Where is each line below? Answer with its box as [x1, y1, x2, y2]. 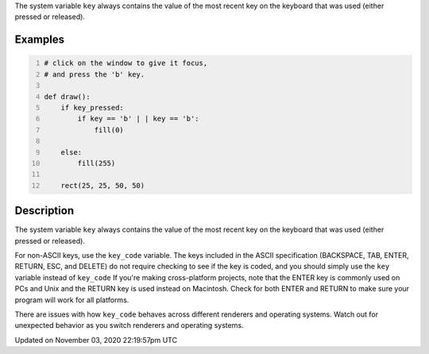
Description [14, 204, 75, 217]
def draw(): [44, 92, 91, 101]
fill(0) [94, 125, 125, 134]
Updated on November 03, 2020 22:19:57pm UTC [14, 335, 178, 344]
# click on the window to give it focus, [44, 59, 208, 67]
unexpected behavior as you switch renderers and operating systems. [14, 321, 244, 330]
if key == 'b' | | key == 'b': [77, 114, 199, 123]
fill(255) [77, 159, 116, 167]
